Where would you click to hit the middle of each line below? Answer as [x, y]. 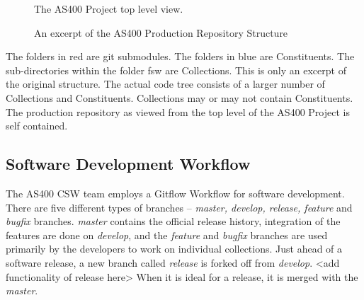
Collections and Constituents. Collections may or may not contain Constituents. [180, 97]
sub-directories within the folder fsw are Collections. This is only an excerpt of [176, 70]
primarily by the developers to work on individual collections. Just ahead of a [174, 249]
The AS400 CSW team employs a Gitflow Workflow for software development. [175, 193]
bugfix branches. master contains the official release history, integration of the [173, 221]
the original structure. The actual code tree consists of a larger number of [165, 84]
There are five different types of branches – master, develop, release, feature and [179, 207]
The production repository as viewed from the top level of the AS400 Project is [178, 111]
